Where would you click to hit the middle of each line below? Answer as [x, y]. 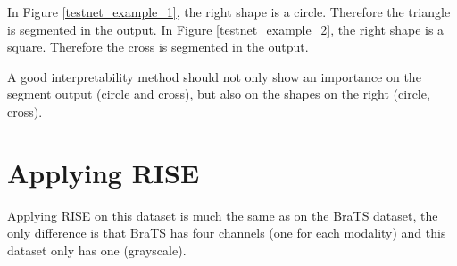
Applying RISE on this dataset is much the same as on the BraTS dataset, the [223, 215]
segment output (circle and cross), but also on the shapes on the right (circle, [219, 94]
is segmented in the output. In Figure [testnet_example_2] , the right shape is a [226, 29]
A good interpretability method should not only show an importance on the [214, 76]
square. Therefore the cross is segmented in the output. [158, 47]
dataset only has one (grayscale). [97, 250]
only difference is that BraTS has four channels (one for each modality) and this [227, 233]
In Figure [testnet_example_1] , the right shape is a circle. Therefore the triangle [229, 12]
